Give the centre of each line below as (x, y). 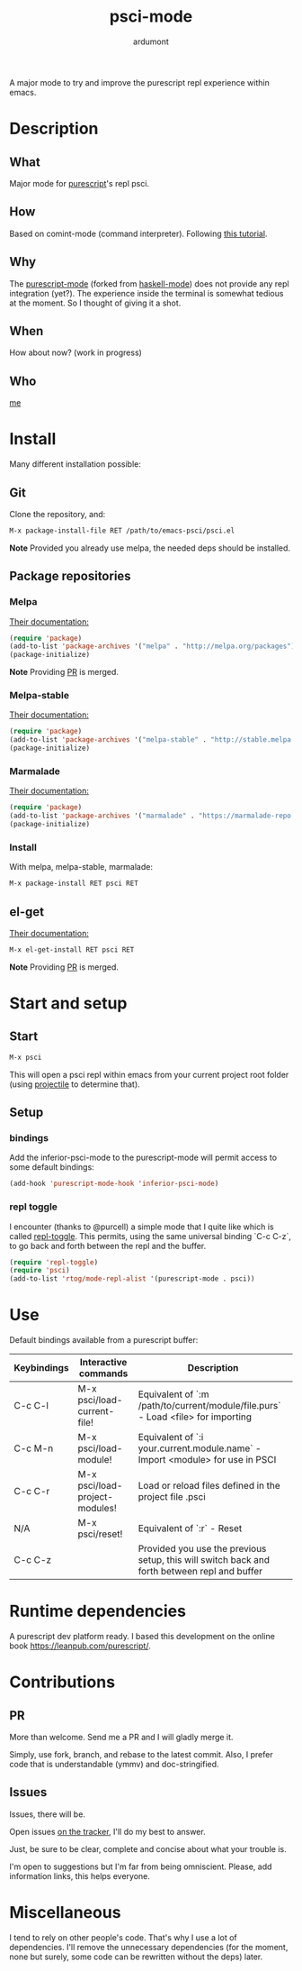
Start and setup (68, 1004)
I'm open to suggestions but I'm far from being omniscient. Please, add (141, 1866)
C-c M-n (34, 1448)
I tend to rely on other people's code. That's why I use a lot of (123, 1937)
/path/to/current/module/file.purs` (209, 1406)
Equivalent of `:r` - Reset (190, 1528)
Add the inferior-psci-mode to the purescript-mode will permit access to (143, 1158)
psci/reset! (100, 1534)
